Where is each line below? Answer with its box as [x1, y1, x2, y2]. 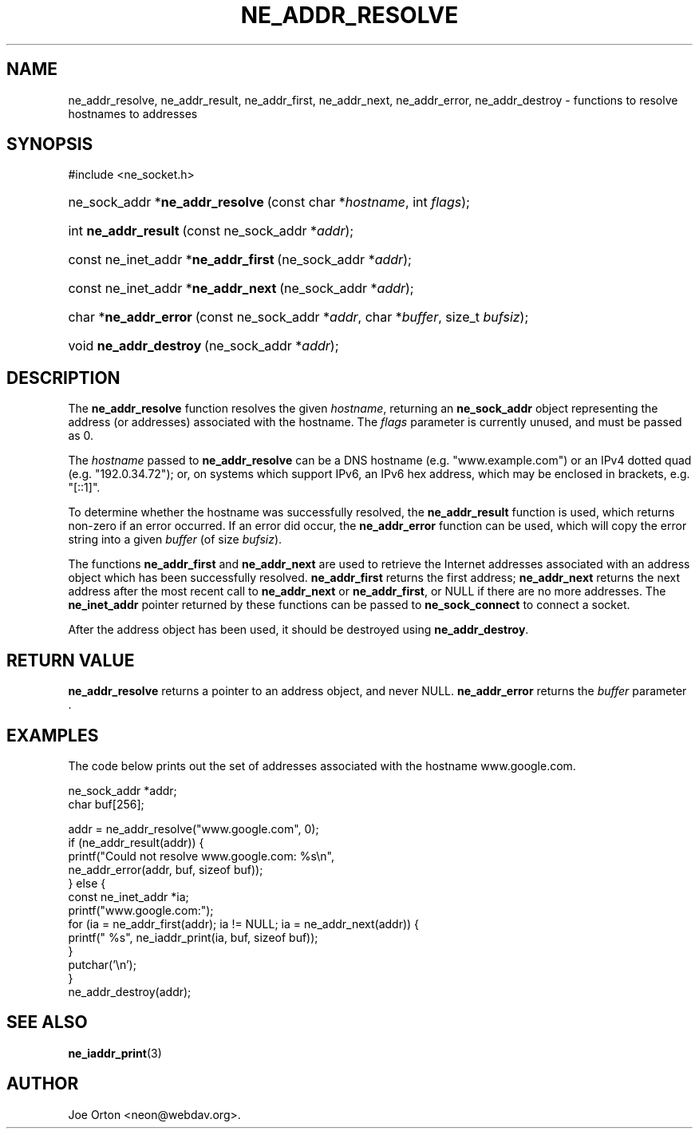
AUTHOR [6, 1074, 79, 1094]
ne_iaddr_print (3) [68, 1046, 162, 1060]
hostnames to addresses [68, 106, 198, 121]
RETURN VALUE [6, 650, 135, 670]
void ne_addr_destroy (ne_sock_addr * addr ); [68, 338, 339, 354]
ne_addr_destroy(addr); [68, 984, 192, 999]
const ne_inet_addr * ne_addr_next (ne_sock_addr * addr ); [68, 280, 414, 297]
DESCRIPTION [6, 367, 120, 388]
